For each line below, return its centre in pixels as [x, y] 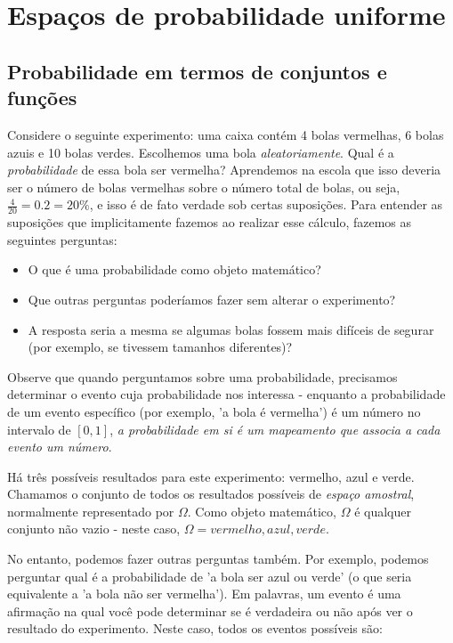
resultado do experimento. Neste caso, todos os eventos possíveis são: [195, 628]
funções [42, 98]
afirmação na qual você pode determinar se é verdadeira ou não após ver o [210, 610]
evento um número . [60, 447]
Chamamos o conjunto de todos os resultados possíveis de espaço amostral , [211, 494]
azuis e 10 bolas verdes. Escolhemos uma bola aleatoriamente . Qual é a [201, 152]
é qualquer [383, 511]
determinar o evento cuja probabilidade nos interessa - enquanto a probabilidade [226, 394]
